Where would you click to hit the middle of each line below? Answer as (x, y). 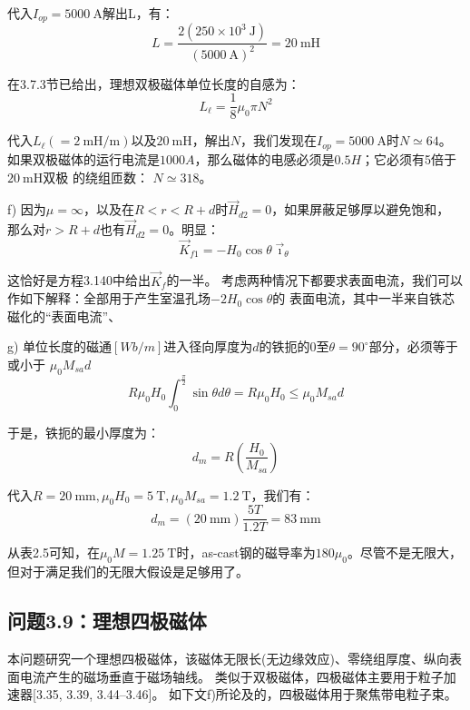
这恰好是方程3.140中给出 (79, 280)
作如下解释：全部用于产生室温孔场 (109, 298)
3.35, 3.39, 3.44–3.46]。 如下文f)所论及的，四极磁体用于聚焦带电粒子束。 (246, 694)
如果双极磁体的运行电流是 (83, 158)
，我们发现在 (279, 140)
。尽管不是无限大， (404, 552)
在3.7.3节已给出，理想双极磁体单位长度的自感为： (154, 83)
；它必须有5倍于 (409, 158)
